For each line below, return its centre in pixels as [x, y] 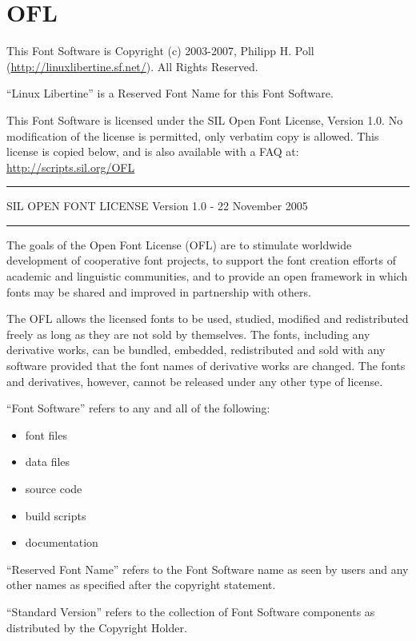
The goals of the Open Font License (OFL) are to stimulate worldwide [179, 244]
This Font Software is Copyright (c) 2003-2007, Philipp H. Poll [160, 51]
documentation [62, 542]
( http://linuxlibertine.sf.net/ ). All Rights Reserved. [132, 66]
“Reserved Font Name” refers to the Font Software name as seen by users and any [208, 569]
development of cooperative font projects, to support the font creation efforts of [201, 260]
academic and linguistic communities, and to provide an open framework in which [207, 276]
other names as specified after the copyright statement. [141, 585]
